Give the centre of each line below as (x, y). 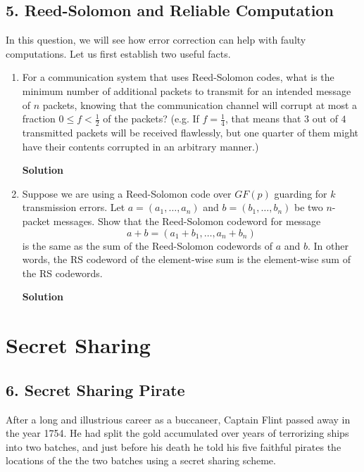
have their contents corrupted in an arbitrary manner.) (140, 146)
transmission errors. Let (74, 207)
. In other (328, 245)
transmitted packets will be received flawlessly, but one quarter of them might (190, 132)
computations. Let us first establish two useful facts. (118, 53)
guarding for (301, 193)
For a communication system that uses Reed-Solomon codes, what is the (178, 77)
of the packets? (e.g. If (151, 119)
